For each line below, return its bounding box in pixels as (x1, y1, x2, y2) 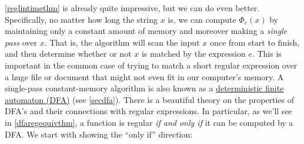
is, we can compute (168, 13, 236, 25)
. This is (252, 47, 282, 60)
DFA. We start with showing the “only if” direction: (5, 128, 193, 140)
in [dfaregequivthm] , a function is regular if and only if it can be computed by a (5, 116, 293, 128)
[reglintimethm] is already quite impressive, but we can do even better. (5, 2, 260, 13)
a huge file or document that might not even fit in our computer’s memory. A (5, 70, 284, 83)
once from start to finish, (209, 36, 300, 48)
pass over (5, 36, 38, 48)
